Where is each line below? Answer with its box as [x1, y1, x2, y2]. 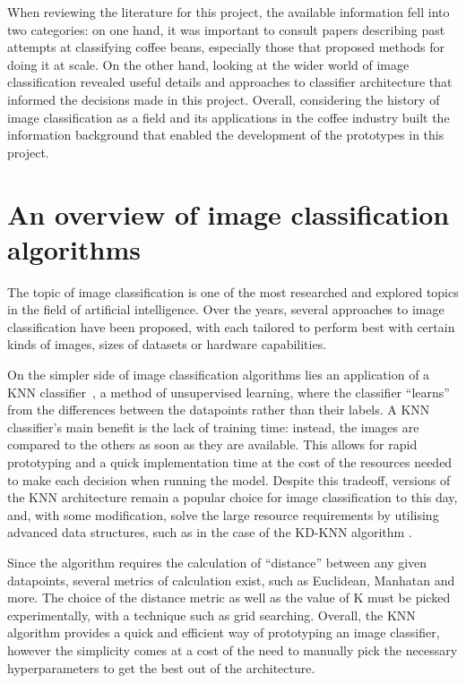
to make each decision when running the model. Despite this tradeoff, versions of [7, 470, 451, 489]
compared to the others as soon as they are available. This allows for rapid [7, 435, 418, 454]
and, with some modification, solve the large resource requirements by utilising [7, 505, 439, 524]
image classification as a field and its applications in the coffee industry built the [7, 107, 450, 126]
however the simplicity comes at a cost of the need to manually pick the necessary [7, 640, 458, 659]
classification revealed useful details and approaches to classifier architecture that [7, 73, 453, 91]
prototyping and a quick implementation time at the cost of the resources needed [7, 453, 453, 471]
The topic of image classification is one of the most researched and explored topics [7, 282, 459, 301]
